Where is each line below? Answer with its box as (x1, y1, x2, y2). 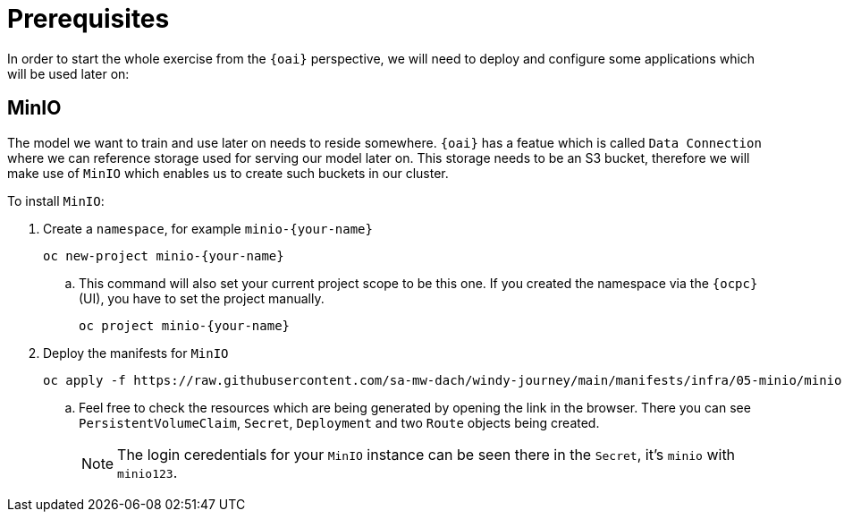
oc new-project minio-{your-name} (43, 248, 284, 263)
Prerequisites (7, 4, 170, 34)
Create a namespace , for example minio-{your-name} (43, 220, 373, 236)
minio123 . (117, 463, 178, 481)
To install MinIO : (7, 192, 105, 208)
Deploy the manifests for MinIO (43, 345, 229, 361)
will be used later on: (7, 65, 130, 81)
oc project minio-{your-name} (79, 318, 291, 333)
